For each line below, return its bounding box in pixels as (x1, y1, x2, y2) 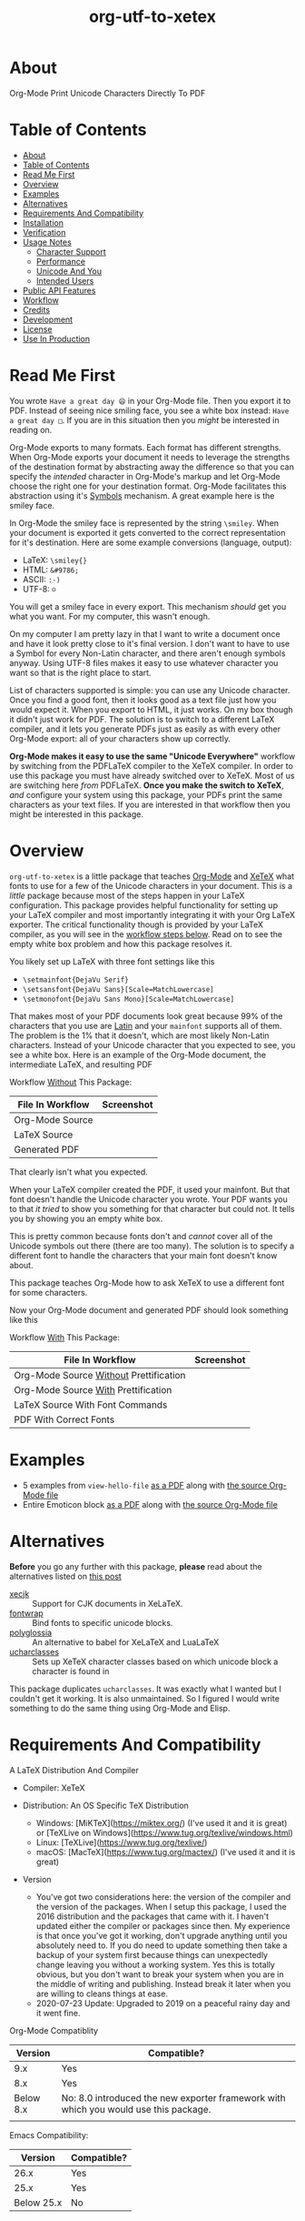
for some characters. (9, 1287, 88, 1297)
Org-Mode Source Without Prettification (14, 1368, 186, 1381)
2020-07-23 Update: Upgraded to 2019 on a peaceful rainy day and (35, 1997, 290, 2008)
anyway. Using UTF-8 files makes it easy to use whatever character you (9, 657, 279, 668)
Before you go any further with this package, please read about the (9, 1560, 262, 1571)
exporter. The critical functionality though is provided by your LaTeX (9, 919, 264, 930)
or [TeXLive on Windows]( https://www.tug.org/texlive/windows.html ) (35, 1827, 293, 1838)
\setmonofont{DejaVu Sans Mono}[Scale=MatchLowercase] (22, 994, 235, 1004)
